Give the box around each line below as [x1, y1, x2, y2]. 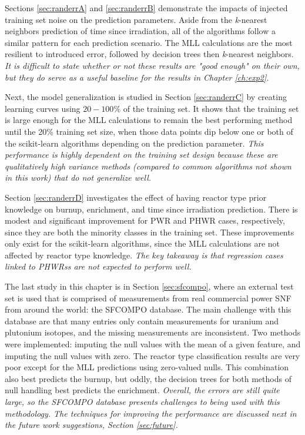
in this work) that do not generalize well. [5, 171, 152, 184]
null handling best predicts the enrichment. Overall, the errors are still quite [5, 384, 280, 396]
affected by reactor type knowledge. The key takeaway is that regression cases [5, 248, 283, 261]
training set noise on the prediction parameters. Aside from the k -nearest [5, 13, 267, 25]
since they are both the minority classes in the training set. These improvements [5, 225, 294, 238]
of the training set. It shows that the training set [123, 102, 299, 114]
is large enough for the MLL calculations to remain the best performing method [5, 114, 293, 126]
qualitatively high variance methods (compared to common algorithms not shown [5, 160, 291, 172]
